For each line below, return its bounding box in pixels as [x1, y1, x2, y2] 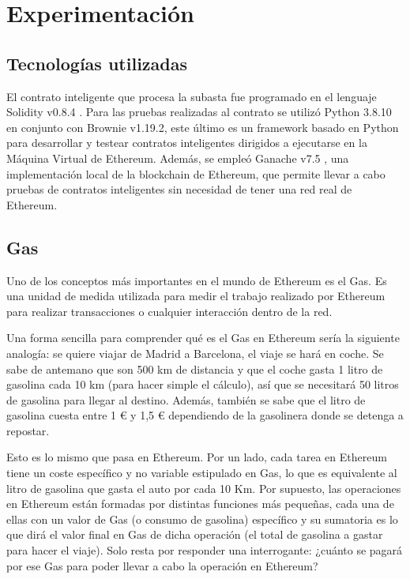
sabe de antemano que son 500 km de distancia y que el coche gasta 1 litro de [6, 360, 383, 377]
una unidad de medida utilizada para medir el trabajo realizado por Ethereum [6, 288, 386, 304]
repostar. [6, 422, 50, 438]
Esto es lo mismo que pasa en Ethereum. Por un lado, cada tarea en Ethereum [6, 449, 387, 465]
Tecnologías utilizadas [6, 51, 188, 75]
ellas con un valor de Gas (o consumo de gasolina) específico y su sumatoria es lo [6, 510, 398, 527]
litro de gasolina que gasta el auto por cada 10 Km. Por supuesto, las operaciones [6, 479, 401, 496]
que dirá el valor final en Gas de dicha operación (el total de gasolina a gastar [6, 526, 383, 543]
